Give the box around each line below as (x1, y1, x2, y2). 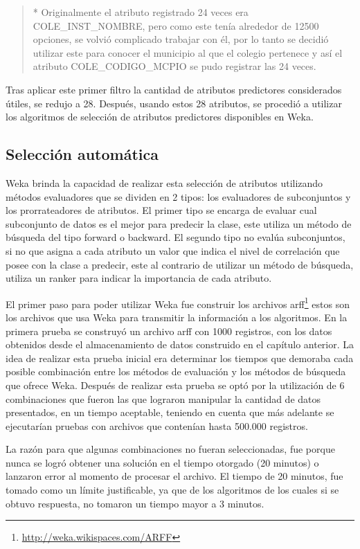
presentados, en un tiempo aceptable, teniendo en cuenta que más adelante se (6, 405, 334, 420)
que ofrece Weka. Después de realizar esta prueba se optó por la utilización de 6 (6, 377, 345, 392)
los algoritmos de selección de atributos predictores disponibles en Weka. (6, 109, 314, 124)
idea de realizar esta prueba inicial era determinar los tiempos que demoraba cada (6, 350, 354, 365)
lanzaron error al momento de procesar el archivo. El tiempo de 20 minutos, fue (6, 469, 343, 483)
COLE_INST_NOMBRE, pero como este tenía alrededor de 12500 (33, 18, 319, 33)
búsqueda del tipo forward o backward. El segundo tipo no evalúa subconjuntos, (6, 230, 345, 244)
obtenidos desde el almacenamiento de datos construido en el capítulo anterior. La (6, 337, 354, 352)
